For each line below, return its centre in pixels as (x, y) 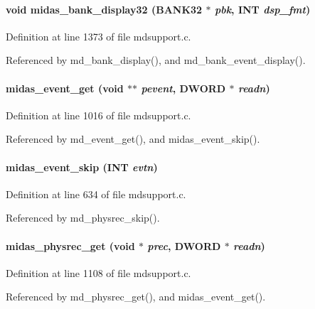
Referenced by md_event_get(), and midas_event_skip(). (133, 139)
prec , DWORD (184, 245)
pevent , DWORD (183, 88)
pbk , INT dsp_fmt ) (262, 9)
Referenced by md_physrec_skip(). (83, 218)
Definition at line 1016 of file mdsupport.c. (98, 115)
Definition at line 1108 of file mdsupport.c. (98, 272)
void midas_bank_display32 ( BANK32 (104, 9)
